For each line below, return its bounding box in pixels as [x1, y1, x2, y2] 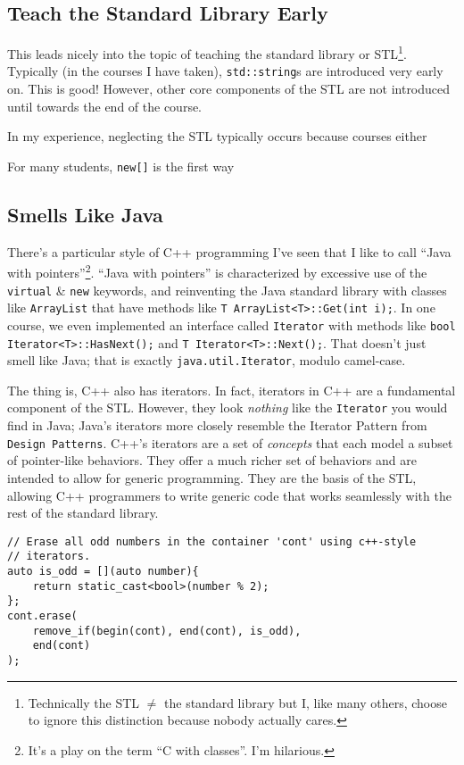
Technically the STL [28, 693, 140, 711]
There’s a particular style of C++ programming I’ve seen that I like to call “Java [7, 242, 452, 261]
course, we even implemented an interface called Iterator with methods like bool [7, 315, 456, 334]
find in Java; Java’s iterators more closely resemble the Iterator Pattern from [7, 416, 427, 435]
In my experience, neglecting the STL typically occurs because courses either [7, 127, 427, 146]
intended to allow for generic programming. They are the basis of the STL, [7, 468, 417, 486]
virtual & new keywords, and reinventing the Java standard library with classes [7, 280, 447, 299]
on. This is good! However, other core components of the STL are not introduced [7, 79, 451, 98]
